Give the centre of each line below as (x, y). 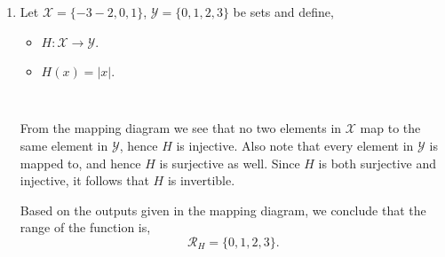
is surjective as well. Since (230, 163)
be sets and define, (283, 12)
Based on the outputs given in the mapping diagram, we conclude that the (223, 210)
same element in (64, 146)
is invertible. (201, 180)
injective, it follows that (84, 180)
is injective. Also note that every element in (295, 146)
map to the (390, 128)
